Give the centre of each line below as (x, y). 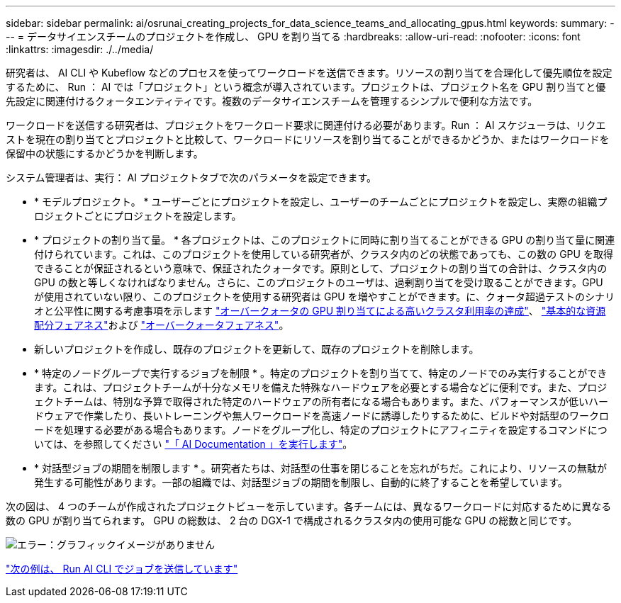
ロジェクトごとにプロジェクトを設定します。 (138, 216)
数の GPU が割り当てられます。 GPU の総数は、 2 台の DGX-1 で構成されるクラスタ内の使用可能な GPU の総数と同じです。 (291, 520)
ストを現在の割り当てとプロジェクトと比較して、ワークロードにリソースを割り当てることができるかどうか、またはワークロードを (308, 139)
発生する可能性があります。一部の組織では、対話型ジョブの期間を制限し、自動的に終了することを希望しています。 (301, 482)
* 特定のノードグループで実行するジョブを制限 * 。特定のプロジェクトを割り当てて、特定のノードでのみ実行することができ (321, 373)
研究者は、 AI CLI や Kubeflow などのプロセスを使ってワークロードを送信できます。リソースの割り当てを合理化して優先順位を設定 (309, 73)
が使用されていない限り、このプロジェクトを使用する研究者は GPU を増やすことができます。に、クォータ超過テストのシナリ (324, 297)
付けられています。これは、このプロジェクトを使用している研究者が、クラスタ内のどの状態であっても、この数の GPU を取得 (324, 254)
